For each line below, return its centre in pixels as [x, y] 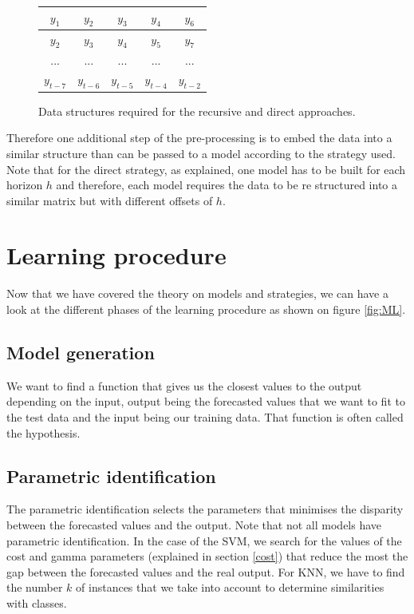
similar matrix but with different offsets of [110, 200]
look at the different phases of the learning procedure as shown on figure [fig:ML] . [206, 309]
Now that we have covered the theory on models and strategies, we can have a [197, 293]
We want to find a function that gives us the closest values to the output [184, 385]
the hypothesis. [43, 432]
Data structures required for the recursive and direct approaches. [197, 111]
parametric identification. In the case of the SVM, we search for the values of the [204, 540]
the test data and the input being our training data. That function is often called [205, 417]
